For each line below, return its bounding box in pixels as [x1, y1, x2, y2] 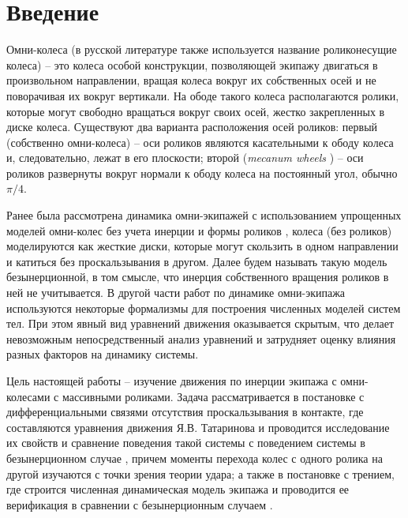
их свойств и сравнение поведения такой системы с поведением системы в [6, 434, 365, 451]
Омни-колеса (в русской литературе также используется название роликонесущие [6, 41, 397, 58]
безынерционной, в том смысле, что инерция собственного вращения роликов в [6, 268, 389, 285]
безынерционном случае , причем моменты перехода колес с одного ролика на [6, 449, 383, 466]
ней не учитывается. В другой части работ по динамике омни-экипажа [6, 284, 346, 301]
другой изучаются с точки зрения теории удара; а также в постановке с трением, [6, 465, 395, 482]
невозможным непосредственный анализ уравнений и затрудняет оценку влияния [6, 330, 396, 347]
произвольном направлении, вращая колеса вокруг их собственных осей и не [6, 72, 376, 88]
